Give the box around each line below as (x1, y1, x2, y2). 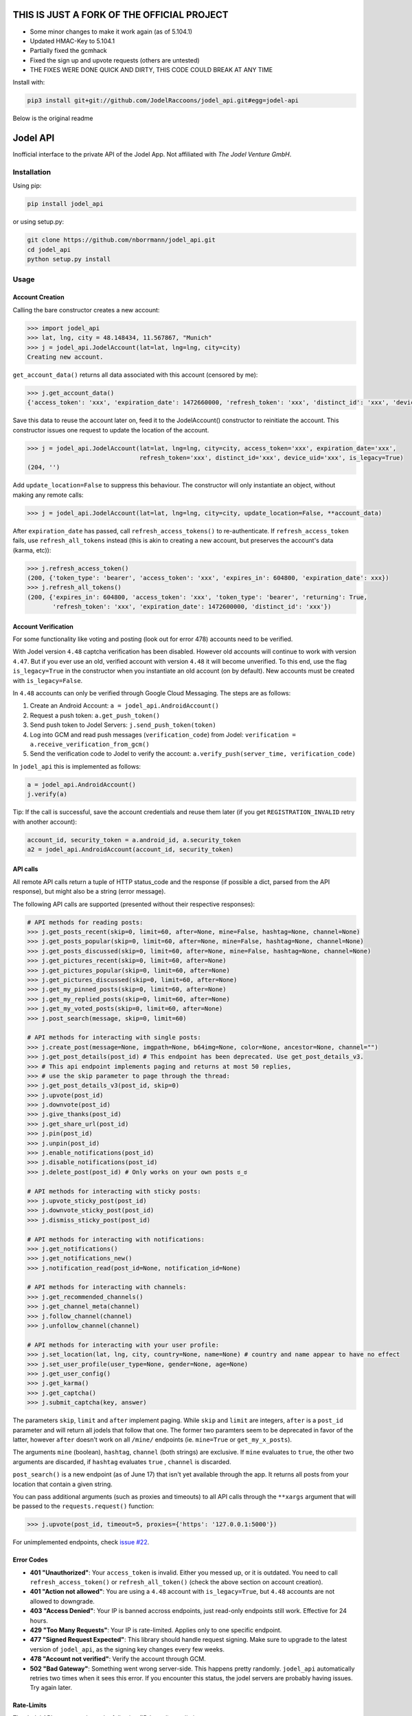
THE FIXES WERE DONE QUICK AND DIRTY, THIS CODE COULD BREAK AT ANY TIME (30, 66, 273, 74)
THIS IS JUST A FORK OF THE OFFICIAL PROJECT (12, 9, 229, 21)
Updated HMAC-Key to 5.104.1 (30, 36, 115, 45)
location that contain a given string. (12, 1480, 113, 1488)
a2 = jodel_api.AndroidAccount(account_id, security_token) (27, 845, 234, 853)
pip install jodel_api (27, 200, 104, 208)
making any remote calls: (12, 491, 84, 499)
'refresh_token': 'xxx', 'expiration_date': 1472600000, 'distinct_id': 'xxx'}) (52, 603, 332, 611)
